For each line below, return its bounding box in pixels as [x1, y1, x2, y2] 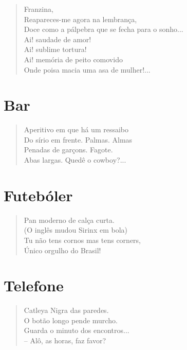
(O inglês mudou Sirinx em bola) [24, 224, 127, 235]
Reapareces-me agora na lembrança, [24, 13, 137, 24]
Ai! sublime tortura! [24, 44, 87, 55]
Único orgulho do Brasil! [24, 244, 101, 255]
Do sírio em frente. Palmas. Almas [24, 134, 133, 145]
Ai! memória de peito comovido [24, 54, 123, 64]
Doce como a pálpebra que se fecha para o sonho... [24, 24, 183, 34]
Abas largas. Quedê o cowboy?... [24, 154, 126, 165]
